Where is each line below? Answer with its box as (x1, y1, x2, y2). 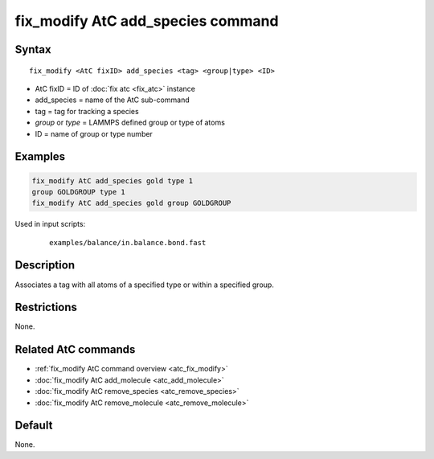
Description (14, 258, 76, 273)
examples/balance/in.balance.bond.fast (49, 238, 207, 247)
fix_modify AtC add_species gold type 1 (31, 176, 193, 185)
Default (14, 419, 53, 432)
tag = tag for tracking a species (35, 106, 140, 116)
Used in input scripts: (14, 219, 86, 229)
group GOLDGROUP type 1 (31, 187, 126, 196)
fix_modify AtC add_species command (14, 12, 279, 30)
